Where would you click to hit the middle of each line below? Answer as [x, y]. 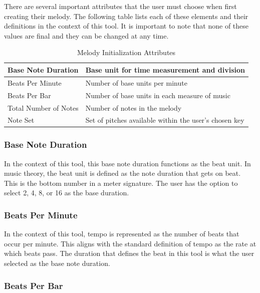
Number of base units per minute [136, 82]
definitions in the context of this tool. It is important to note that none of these [126, 26]
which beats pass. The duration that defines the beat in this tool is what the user [129, 253]
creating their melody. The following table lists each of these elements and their [126, 16]
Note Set [21, 120]
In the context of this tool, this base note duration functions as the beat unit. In [127, 163]
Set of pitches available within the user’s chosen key [165, 120]
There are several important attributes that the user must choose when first [120, 6]
